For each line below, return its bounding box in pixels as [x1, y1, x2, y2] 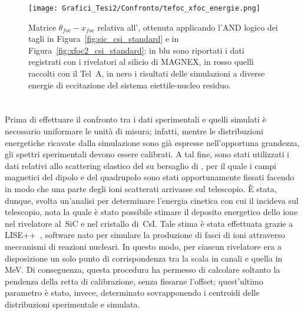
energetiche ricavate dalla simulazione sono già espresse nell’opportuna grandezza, [5, 136, 300, 148]
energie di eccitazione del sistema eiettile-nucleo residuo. [28, 78, 231, 91]
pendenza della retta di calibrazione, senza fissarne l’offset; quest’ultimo [5, 275, 263, 287]
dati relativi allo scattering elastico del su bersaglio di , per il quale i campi [5, 159, 276, 171]
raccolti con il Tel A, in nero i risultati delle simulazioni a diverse [28, 67, 265, 80]
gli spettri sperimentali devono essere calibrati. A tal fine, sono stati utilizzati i [5, 148, 289, 160]
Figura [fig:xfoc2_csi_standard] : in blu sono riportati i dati [28, 44, 244, 56]
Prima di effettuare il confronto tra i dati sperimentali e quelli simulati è [5, 113, 266, 125]
